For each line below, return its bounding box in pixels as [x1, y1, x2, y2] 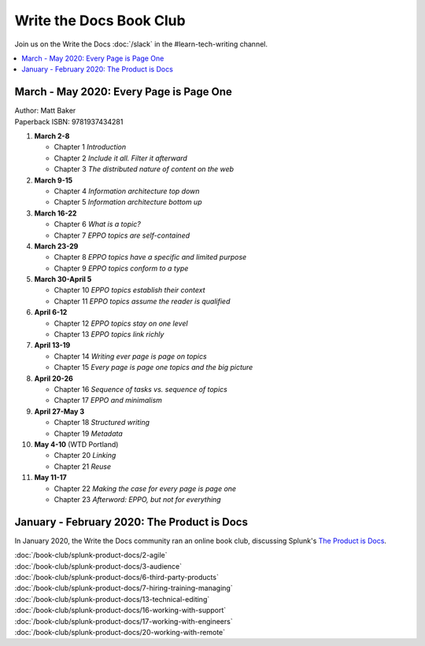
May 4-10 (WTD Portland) [34, 439, 119, 449]
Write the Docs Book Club [14, 12, 186, 29]
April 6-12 [34, 308, 68, 317]
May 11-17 [34, 473, 67, 482]
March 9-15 [34, 175, 73, 185]
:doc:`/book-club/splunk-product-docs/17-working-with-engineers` [14, 616, 233, 626]
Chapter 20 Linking [54, 451, 116, 460]
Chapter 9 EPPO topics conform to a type [54, 264, 189, 273]
